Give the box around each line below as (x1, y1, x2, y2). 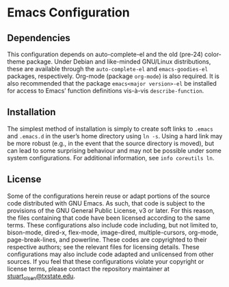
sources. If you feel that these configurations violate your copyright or (7, 257, 204, 265)
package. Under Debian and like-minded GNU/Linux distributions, (26, 58, 211, 66)
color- (204, 50, 222, 58)
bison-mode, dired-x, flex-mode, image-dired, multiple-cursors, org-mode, (7, 228, 219, 236)
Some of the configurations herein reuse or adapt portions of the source (7, 192, 211, 200)
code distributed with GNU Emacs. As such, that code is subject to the (7, 199, 205, 207)
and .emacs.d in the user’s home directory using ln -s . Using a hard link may (7, 132, 223, 140)
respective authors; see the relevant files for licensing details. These (7, 242, 200, 251)
